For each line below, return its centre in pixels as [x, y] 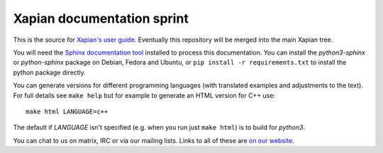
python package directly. [50, 72]
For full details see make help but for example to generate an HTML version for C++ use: [144, 95]
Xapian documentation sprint [101, 18]
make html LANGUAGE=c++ [67, 111]
